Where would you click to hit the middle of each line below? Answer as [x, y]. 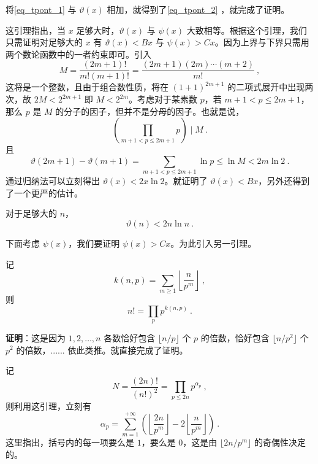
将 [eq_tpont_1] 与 [41, 9]
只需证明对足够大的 [44, 42]
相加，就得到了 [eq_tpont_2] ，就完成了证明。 [198, 9]
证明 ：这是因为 [36, 337]
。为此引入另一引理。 [214, 243]
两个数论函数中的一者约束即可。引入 [78, 54]
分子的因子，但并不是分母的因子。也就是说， [154, 111]
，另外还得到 [284, 181]
